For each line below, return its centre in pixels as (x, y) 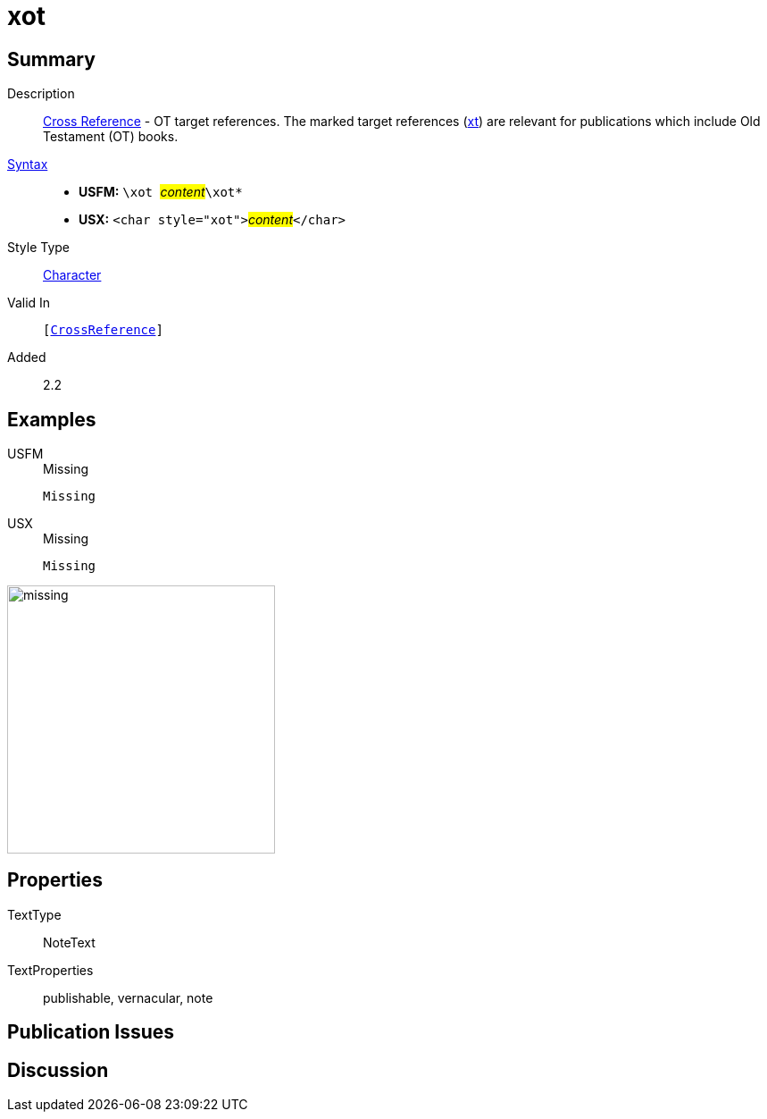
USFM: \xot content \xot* (161, 192)
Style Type (39, 248)
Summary (51, 59)
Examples (52, 419)
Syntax (28, 164)
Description (41, 94)
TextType (34, 914)
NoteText (69, 942)
